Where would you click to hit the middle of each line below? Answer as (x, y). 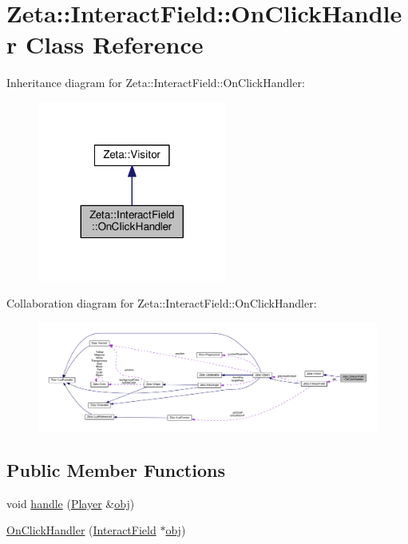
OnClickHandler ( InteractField (81, 530)
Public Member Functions (116, 470)
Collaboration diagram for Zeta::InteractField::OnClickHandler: (162, 303)
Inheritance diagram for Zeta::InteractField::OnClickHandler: (156, 83)
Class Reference (114, 44)
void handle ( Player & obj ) (71, 503)
